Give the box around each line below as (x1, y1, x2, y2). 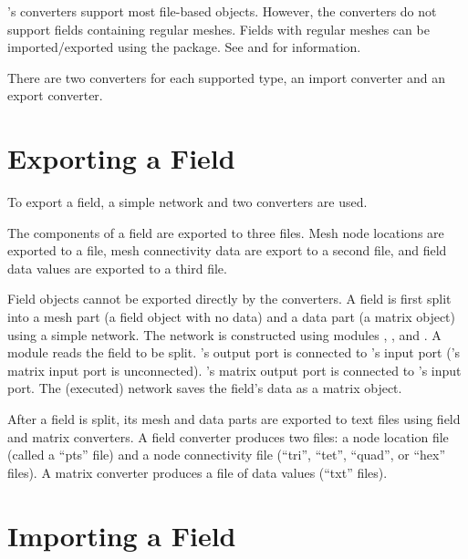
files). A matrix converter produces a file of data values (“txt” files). (7, 462, 388, 481)
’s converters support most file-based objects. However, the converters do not (7, 2, 437, 20)
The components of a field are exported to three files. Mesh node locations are (7, 223, 444, 242)
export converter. (7, 86, 103, 105)
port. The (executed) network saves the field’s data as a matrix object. (7, 378, 402, 398)
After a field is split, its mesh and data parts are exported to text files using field (7, 409, 461, 429)
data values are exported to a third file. (7, 258, 227, 277)
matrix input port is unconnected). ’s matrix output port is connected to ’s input (7, 360, 462, 379)
